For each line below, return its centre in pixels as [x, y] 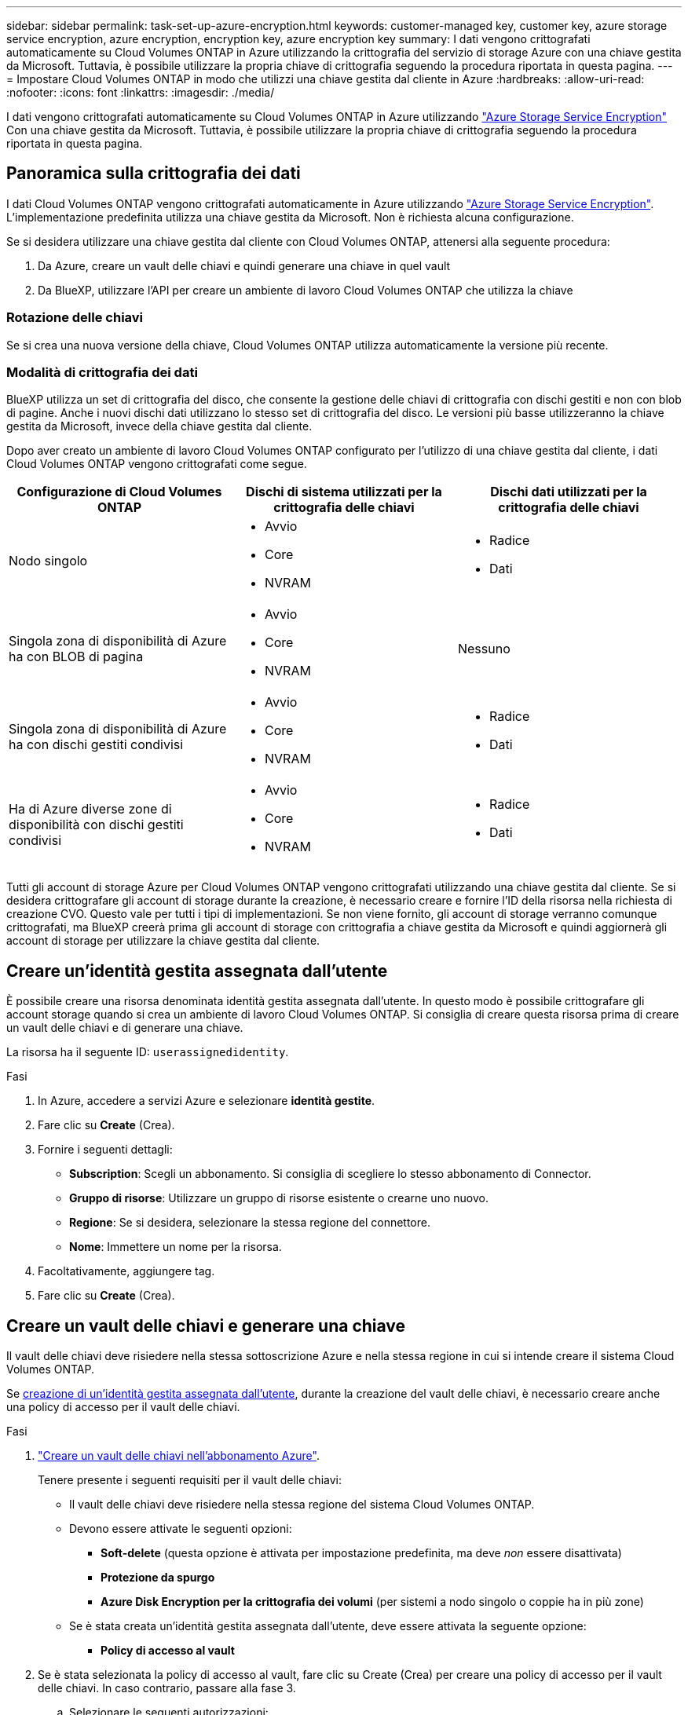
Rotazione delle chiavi [75, 318]
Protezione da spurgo [158, 1578]
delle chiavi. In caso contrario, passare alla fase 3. [167, 1688]
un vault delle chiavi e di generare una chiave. [125, 1028]
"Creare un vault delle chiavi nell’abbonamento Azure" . [179, 1456]
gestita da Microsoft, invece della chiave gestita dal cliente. [159, 426]
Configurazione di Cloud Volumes [119, 492]
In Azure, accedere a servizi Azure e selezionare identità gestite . [207, 1101]
